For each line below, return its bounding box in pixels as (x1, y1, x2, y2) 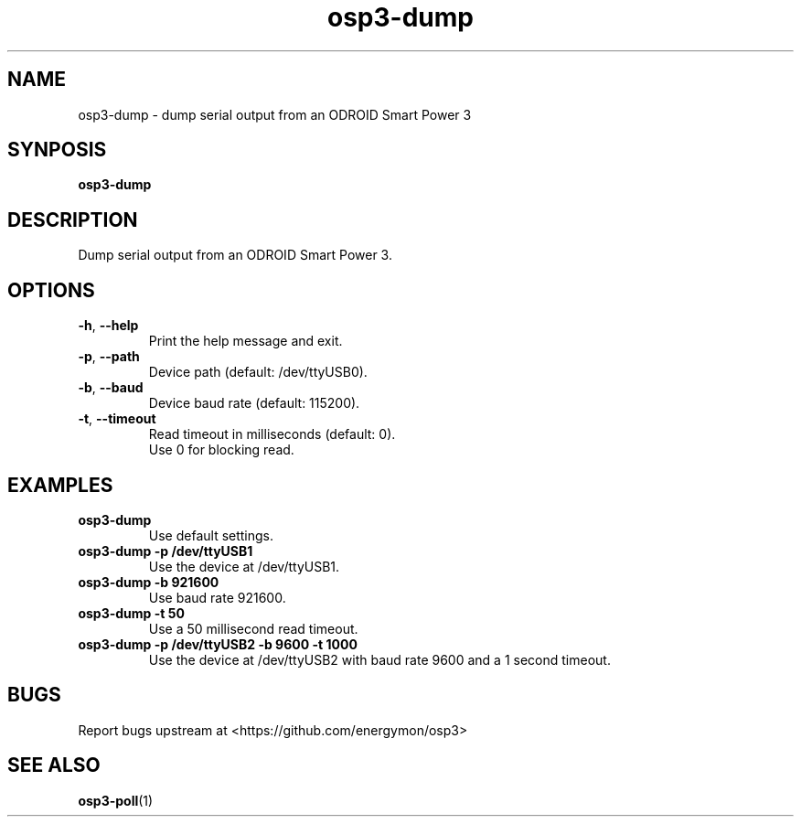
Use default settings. (148, 527, 274, 543)
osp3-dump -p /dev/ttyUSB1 (78, 542, 253, 559)
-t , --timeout (78, 411, 156, 427)
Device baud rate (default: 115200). (148, 395, 360, 412)
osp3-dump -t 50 (78, 605, 185, 621)
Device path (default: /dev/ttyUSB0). (148, 364, 368, 380)
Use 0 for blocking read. (148, 442, 294, 458)
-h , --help (78, 317, 139, 334)
